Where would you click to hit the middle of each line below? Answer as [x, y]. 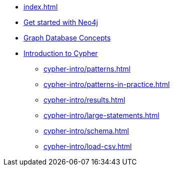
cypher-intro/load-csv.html [88, 146]
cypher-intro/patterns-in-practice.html [107, 84]
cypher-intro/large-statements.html [101, 115]
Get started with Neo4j [61, 22]
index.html [41, 7]
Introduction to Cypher [61, 53]
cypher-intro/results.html [84, 100]
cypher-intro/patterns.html [87, 69]
